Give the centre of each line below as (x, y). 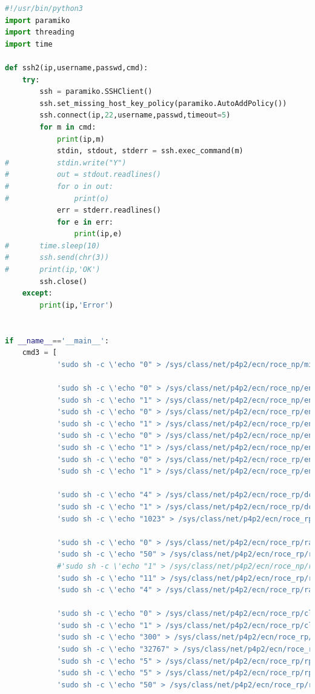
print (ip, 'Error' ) (77, 305)
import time (29, 44)
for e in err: (85, 222)
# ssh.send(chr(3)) (57, 258)
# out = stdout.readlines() (83, 175)
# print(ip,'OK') (53, 270)
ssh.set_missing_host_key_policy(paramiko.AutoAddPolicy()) (163, 103)
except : (37, 293)
